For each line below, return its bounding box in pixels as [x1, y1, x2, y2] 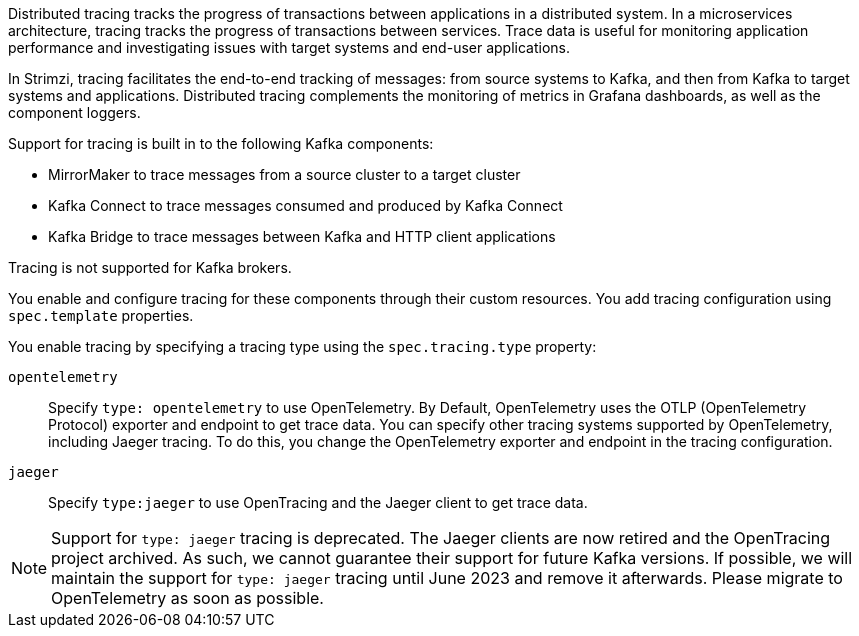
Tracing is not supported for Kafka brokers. [8, 259, 292, 276]
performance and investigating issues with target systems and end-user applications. [8, 39, 571, 56]
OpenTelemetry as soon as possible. [51, 588, 324, 608]
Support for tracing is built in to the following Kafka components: [8, 135, 434, 152]
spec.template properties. [8, 307, 194, 324]
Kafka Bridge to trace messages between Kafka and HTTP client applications [48, 228, 556, 245]
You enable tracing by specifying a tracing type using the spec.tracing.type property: [8, 338, 597, 355]
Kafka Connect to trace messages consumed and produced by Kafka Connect [48, 197, 563, 214]
